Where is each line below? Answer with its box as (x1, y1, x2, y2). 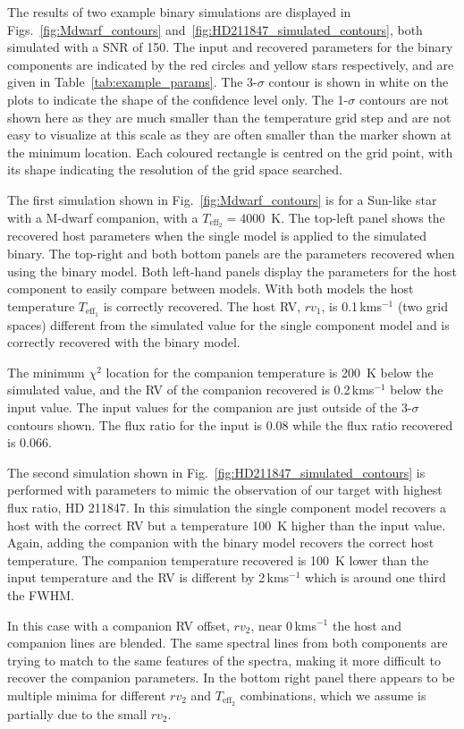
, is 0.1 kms (321, 296, 382, 315)
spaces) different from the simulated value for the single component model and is (7, 315, 450, 334)
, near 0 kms (250, 615, 316, 634)
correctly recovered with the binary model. (7, 333, 240, 352)
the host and (332, 615, 402, 634)
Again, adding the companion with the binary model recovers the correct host (7, 533, 434, 552)
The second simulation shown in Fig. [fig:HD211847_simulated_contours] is (7, 462, 426, 481)
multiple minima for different (7, 685, 166, 704)
